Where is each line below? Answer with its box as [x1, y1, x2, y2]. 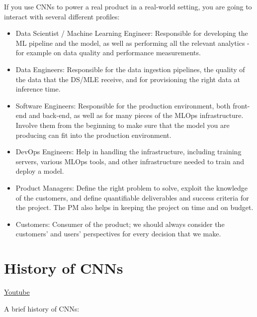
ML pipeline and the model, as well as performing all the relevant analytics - [15, 37, 250, 48]
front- [233, 100, 250, 110]
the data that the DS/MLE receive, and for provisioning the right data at [15, 74, 240, 84]
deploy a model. [15, 166, 64, 176]
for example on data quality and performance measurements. [15, 47, 201, 58]
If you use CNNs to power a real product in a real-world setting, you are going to [4, 1, 252, 11]
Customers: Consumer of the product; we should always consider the [15, 218, 225, 229]
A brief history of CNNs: [4, 303, 80, 314]
